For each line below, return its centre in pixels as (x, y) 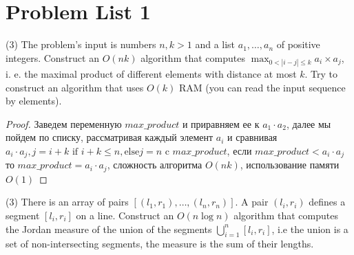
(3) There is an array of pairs (67, 202)
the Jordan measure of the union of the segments (109, 229)
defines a (327, 202)
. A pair (252, 202)
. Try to (321, 73)
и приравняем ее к (221, 123)
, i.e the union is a (310, 229)
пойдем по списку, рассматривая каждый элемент (110, 137)
